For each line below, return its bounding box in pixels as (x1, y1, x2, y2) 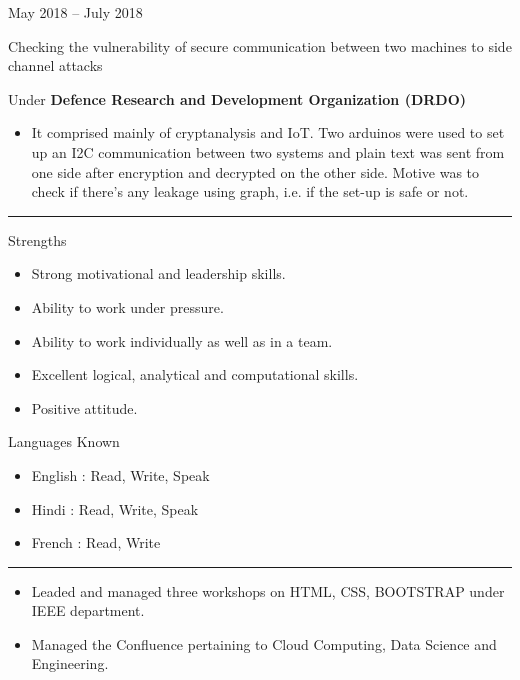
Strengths (8, 229, 67, 250)
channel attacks (8, 55, 103, 76)
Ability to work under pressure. (31, 296, 224, 317)
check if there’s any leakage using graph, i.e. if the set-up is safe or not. (31, 181, 469, 202)
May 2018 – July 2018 (8, 2, 143, 22)
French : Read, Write (31, 532, 161, 553)
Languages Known (8, 431, 120, 452)
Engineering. (31, 653, 109, 674)
